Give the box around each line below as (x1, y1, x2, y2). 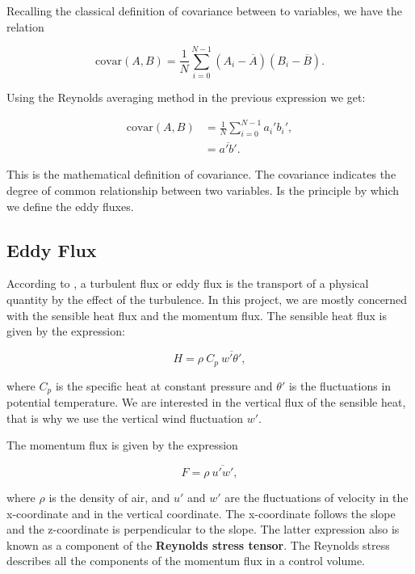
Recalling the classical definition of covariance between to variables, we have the (6, 2, 403, 19)
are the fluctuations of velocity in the (224, 488, 409, 505)
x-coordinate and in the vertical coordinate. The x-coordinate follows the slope (6, 504, 396, 521)
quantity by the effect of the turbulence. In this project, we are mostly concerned (6, 291, 408, 308)
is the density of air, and (48, 488, 170, 505)
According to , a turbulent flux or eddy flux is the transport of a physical (6, 275, 369, 292)
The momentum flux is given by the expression (6, 437, 238, 454)
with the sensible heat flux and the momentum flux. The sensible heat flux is (6, 306, 387, 323)
